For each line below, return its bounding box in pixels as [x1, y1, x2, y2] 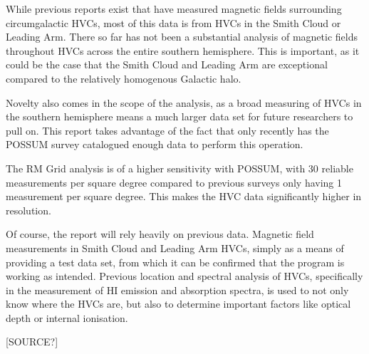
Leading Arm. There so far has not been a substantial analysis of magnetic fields [6, 29, 358, 44]
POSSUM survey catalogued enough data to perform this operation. [6, 137, 303, 152]
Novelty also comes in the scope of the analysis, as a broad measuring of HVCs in [6, 95, 362, 110]
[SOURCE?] [6, 334, 58, 349]
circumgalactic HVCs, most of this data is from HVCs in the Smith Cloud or [6, 15, 341, 30]
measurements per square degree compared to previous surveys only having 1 [6, 175, 343, 189]
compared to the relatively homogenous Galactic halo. [6, 71, 241, 85]
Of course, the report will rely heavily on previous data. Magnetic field [6, 227, 314, 241]
